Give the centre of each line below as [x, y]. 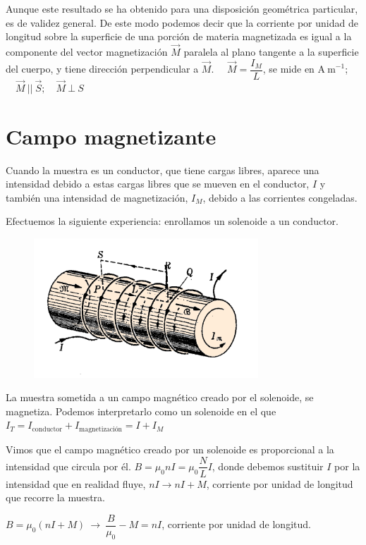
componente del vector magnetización [87, 51]
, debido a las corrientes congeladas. [280, 197]
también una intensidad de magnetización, [97, 197]
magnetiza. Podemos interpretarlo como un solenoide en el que [141, 411]
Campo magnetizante [111, 136]
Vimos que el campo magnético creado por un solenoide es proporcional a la [170, 449]
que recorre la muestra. [55, 497]
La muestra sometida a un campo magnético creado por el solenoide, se [160, 397]
